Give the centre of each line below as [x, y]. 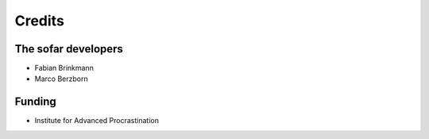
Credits [40, 21]
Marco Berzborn [61, 79]
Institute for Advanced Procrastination [97, 121]
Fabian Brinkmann [64, 68]
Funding [36, 102]
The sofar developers [69, 49]
